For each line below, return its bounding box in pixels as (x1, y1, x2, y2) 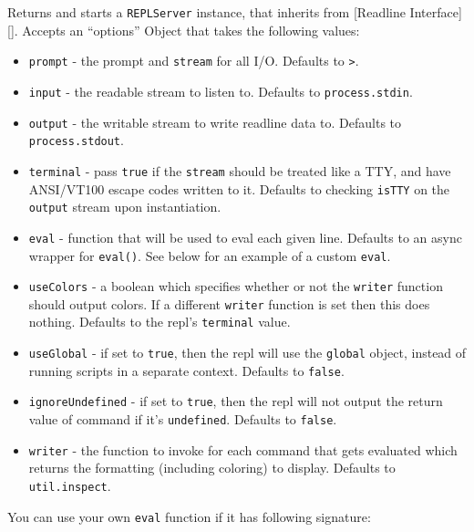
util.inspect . (28, 476, 111, 495)
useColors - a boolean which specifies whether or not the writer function (28, 276, 443, 296)
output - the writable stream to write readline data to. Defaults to (28, 112, 402, 131)
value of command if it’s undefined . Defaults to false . (28, 410, 337, 429)
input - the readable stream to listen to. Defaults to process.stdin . (28, 81, 413, 100)
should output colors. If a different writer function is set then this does (28, 294, 430, 313)
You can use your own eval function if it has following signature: (7, 506, 371, 526)
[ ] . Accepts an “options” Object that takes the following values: (7, 20, 360, 39)
